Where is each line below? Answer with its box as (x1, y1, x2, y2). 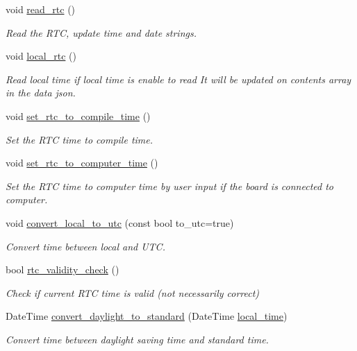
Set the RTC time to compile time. (6, 132, 153, 146)
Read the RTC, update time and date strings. (6, 25, 197, 40)
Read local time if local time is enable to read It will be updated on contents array (6, 71, 351, 86)
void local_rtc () (6, 49, 76, 63)
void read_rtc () (6, 2, 76, 16)
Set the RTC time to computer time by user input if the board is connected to (6, 178, 333, 193)
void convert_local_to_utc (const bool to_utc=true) (6, 215, 234, 230)
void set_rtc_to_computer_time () (6, 155, 158, 170)
